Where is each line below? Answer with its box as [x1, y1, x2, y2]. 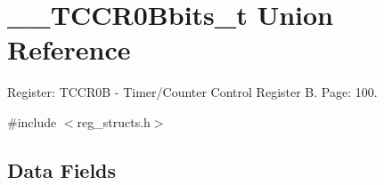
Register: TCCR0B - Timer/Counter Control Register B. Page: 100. [7, 83, 378, 101]
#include [7, 112, 57, 131]
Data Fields [7, 156, 117, 183]
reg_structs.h [77, 112, 151, 131]
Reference [7, 31, 131, 68]
